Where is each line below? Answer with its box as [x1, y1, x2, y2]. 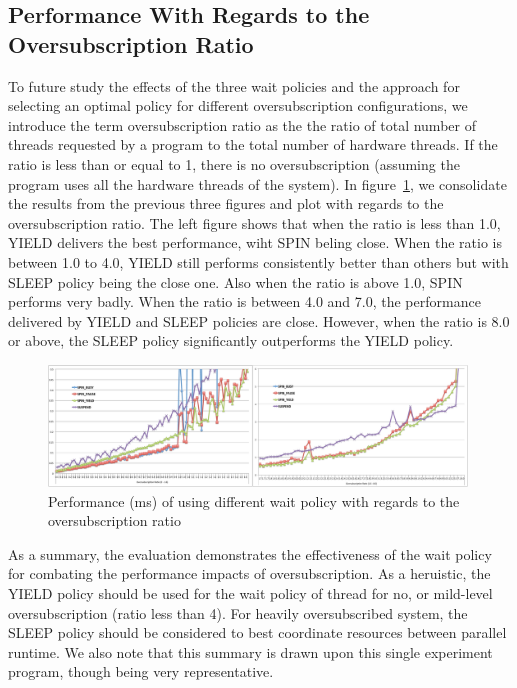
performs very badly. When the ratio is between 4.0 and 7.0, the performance [8, 291, 481, 312]
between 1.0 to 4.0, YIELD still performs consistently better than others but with [8, 251, 509, 272]
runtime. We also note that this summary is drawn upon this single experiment [8, 641, 493, 662]
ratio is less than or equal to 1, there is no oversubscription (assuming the [8, 153, 460, 174]
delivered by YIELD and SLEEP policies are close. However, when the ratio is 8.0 [8, 310, 510, 331]
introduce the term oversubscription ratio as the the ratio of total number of [8, 114, 476, 135]
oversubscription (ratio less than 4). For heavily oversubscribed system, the [8, 602, 468, 623]
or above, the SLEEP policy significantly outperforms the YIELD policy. [8, 330, 454, 351]
